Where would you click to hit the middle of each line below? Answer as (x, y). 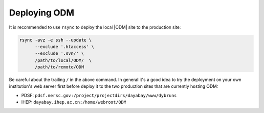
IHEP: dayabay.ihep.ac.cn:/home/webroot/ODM (74, 102)
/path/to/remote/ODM (59, 67)
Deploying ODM (42, 13)
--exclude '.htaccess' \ (65, 47)
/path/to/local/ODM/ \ (63, 60)
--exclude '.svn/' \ (59, 54)
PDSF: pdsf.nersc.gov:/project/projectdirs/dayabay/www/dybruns (99, 95)
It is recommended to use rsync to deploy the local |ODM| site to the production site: (95, 27)
